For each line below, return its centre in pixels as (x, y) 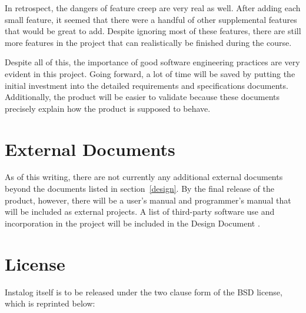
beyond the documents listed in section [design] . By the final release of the (139, 189)
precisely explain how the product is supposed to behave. (108, 108)
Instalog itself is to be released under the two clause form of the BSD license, (144, 292)
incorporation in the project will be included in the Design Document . (132, 223)
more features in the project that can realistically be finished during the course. (148, 42)
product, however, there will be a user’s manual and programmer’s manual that (148, 200)
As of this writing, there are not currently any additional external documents (144, 177)
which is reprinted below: (50, 303)
